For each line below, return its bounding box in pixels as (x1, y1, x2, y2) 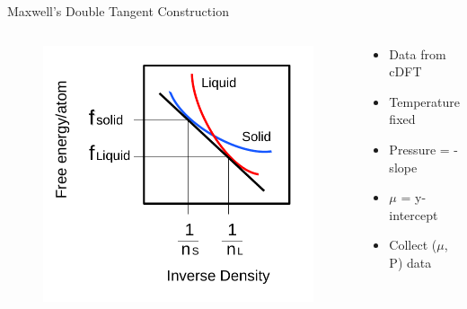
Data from (389, 44, 446, 63)
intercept (389, 205, 438, 224)
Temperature (389, 92, 460, 110)
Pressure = (389, 139, 450, 158)
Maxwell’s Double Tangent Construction (7, 2, 229, 20)
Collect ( (389, 235, 437, 254)
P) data (389, 252, 432, 271)
